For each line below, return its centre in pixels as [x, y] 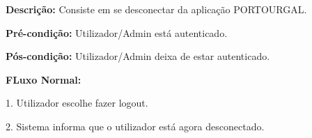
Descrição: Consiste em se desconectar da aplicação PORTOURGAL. [156, 9]
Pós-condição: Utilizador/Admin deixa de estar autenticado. [138, 56]
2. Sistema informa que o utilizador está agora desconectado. [135, 126]
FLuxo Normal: [44, 79]
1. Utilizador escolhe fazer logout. [77, 103]
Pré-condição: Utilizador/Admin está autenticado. [117, 32]
